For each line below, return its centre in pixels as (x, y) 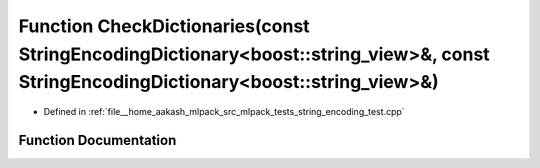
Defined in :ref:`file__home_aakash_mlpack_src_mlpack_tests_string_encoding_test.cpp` (224, 112)
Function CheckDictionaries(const (164, 26)
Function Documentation (97, 140)
